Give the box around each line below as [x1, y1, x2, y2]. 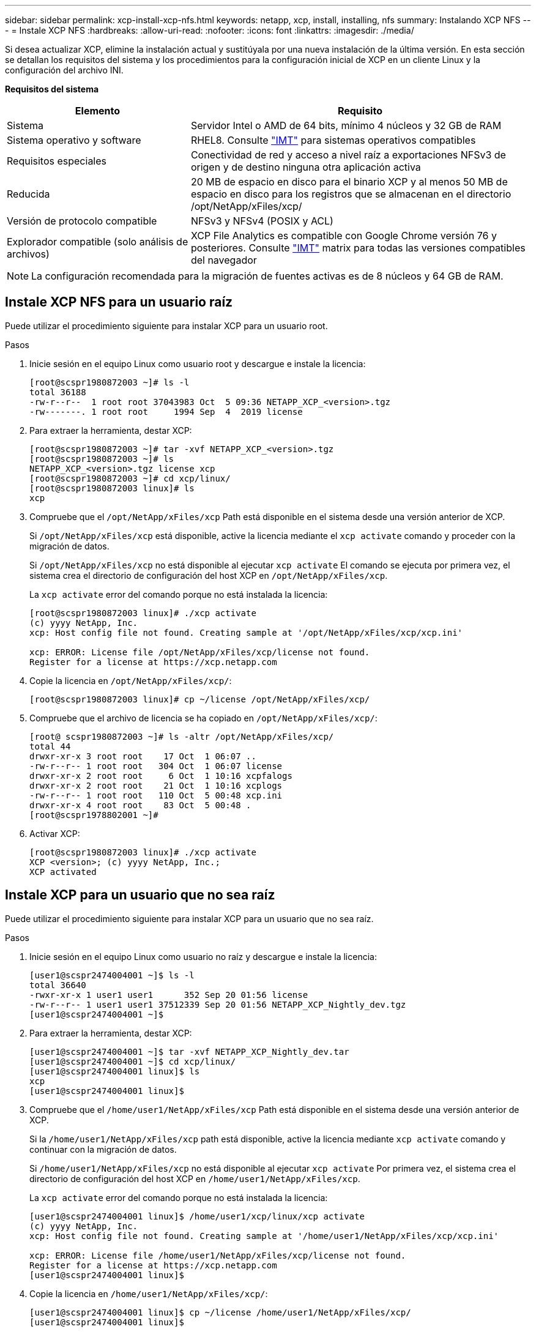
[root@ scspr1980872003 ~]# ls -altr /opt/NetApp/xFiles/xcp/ [29, 731, 334, 742]
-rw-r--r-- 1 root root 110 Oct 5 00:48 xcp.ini [29, 790, 283, 800]
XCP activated [29, 866, 97, 877]
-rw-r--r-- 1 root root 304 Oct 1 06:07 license [29, 761, 283, 771]
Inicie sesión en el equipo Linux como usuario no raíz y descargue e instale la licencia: [29, 951, 377, 962]
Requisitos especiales [7, 155, 107, 167]
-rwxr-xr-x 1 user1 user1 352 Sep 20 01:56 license [29, 989, 308, 1000]
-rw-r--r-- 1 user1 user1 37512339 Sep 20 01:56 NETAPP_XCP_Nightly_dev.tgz [29, 999, 406, 1010]
